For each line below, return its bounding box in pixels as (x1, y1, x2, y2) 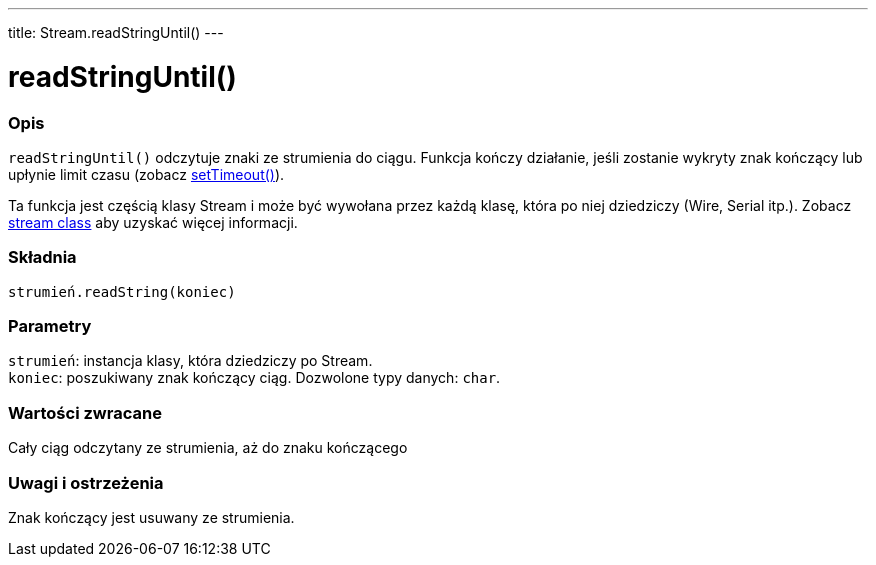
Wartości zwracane (8, 402, 162, 423)
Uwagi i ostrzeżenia (8, 472, 164, 493)
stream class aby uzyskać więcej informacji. (8, 213, 298, 231)
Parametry (8, 316, 92, 336)
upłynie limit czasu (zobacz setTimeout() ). (8, 165, 285, 183)
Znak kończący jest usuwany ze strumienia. (8, 508, 295, 526)
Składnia (8, 247, 77, 268)
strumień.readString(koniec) (8, 283, 236, 300)
